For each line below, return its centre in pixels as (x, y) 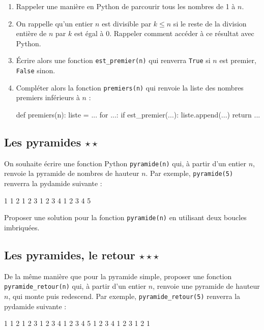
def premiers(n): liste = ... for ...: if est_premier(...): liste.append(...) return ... (138, 114)
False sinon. (36, 70)
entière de (31, 33)
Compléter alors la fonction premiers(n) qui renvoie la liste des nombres (130, 87)
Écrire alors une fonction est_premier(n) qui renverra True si (113, 60)
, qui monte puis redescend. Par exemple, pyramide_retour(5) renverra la (124, 296)
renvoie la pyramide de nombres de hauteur (72, 173)
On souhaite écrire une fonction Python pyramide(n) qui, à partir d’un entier (125, 163)
